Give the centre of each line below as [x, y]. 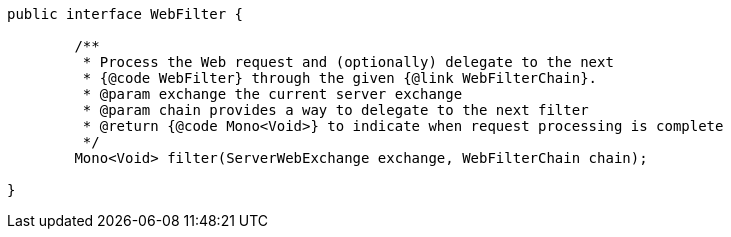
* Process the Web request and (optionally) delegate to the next [348, 62]
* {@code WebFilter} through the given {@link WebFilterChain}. [340, 78]
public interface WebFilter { [125, 14]
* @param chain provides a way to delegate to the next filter [335, 110]
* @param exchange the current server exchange [272, 94]
